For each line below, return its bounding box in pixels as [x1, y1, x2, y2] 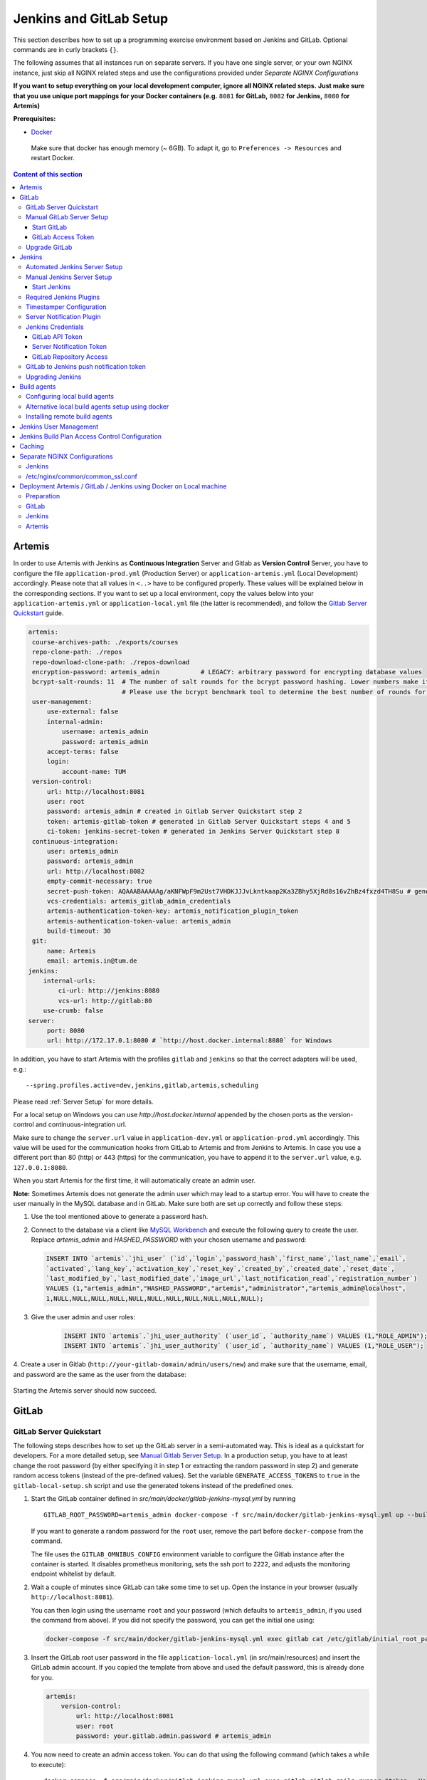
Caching [19, 442, 44, 451]
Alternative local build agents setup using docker [26, 402, 169, 411]
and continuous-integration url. [36, 1120, 127, 1129]
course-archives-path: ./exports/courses [32, 638, 179, 646]
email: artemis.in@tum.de [46, 957, 138, 965]
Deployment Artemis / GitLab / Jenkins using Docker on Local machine [19, 481, 227, 491]
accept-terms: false [46, 748, 119, 756]
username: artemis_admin [61, 728, 149, 736]
